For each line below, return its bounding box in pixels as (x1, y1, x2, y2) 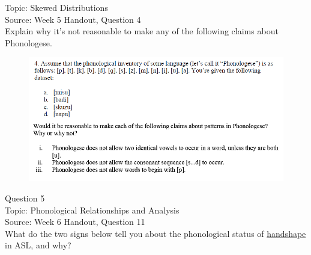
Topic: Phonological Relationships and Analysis (5, 203, 180, 216)
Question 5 (5, 192, 45, 204)
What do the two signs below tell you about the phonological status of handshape (5, 227, 306, 239)
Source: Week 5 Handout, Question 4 (5, 13, 141, 25)
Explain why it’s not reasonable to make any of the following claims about (5, 25, 279, 37)
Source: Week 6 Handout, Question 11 (5, 215, 145, 228)
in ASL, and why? (5, 239, 71, 251)
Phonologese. (5, 36, 52, 49)
